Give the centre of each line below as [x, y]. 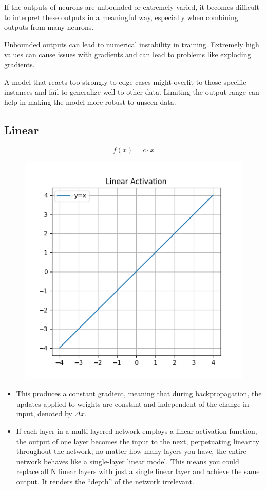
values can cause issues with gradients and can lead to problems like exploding [128, 54]
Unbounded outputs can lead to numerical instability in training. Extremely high [132, 44]
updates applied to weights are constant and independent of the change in [132, 403]
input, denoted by [44, 414]
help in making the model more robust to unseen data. [90, 102]
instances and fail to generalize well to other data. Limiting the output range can [132, 92]
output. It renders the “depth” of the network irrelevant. [105, 481]
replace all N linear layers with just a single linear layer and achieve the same [138, 471]
